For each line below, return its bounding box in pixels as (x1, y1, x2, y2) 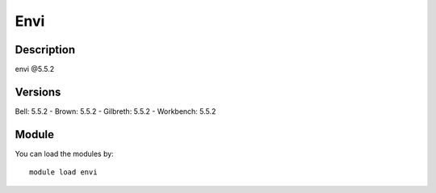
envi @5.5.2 (15, 65, 55, 74)
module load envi (29, 168, 98, 177)
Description (15, 43, 76, 57)
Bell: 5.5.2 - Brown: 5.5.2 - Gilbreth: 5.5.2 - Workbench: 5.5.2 (15, 106, 216, 116)
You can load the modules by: (15, 149, 115, 158)
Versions (15, 85, 61, 99)
